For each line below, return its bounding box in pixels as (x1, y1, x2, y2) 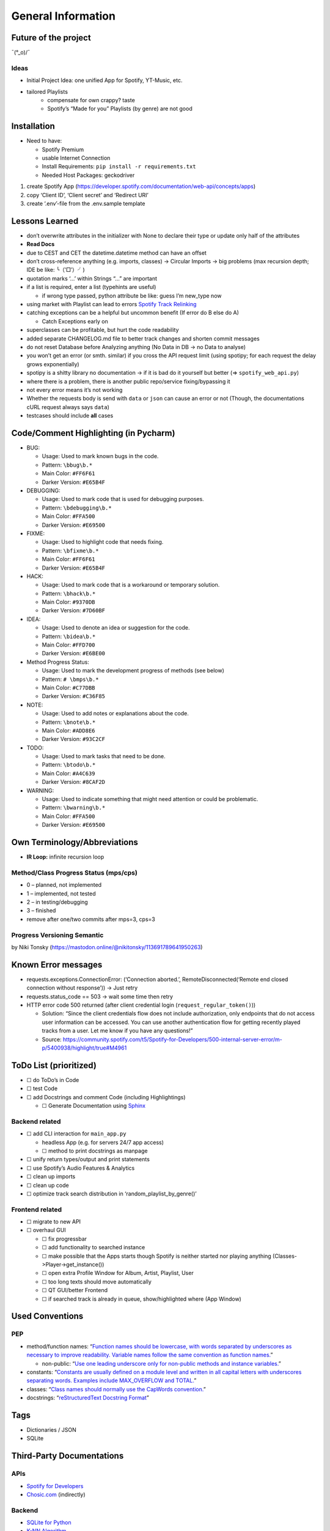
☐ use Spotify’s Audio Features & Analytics (26, 1164, 135, 1172)
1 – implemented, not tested (26, 890, 96, 897)
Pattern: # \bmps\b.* (42, 675, 99, 683)
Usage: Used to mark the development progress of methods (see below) (42, 667, 224, 674)
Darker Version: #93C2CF (42, 735, 106, 743)
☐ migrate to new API (26, 1218, 81, 1225)
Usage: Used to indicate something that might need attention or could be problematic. (42, 796, 258, 803)
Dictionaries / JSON (26, 1426, 76, 1434)
